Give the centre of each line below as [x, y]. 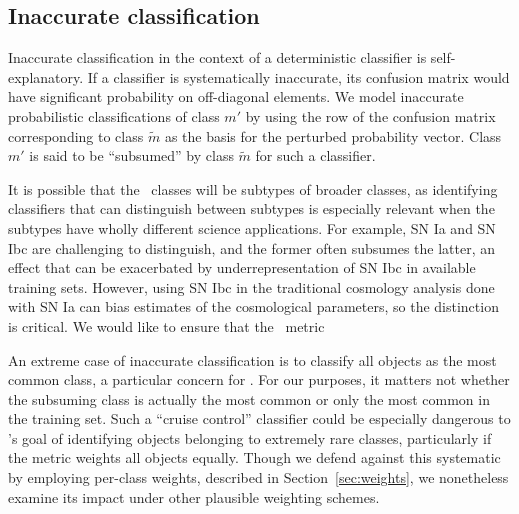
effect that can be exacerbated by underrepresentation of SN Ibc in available [242, 267]
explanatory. [46, 76]
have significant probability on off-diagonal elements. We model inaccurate [236, 96]
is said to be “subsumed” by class [131, 155]
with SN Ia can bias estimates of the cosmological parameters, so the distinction [253, 306]
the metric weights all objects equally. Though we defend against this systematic [254, 457]
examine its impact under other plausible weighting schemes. [194, 496]
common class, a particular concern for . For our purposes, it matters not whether [259, 379]
